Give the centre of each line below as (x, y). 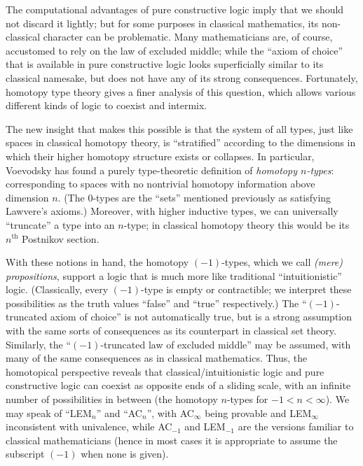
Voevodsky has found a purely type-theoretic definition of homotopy (151, 170)
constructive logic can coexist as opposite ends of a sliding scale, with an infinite (178, 385)
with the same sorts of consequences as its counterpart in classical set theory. (171, 331)
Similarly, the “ (39, 344)
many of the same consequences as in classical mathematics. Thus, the (157, 358)
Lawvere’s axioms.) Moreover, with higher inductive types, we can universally (172, 211)
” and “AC (119, 412)
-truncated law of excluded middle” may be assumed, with (226, 344)
